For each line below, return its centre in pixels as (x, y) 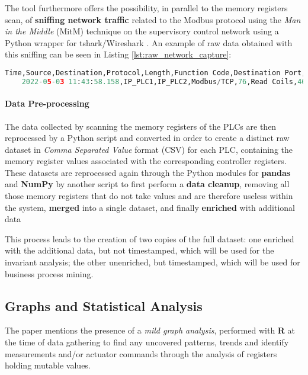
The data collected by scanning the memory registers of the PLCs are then (141, 126)
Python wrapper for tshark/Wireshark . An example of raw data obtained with (149, 42)
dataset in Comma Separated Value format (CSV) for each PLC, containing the (149, 149)
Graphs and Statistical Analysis (104, 305)
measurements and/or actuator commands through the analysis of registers (141, 353)
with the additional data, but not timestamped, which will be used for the (139, 250)
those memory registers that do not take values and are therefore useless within (149, 196)
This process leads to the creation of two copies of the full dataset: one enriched (150, 238)
